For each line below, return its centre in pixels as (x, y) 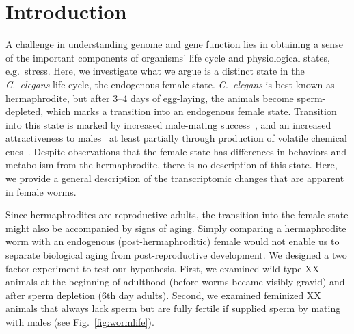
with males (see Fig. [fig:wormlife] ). (80, 322)
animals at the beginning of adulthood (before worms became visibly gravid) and (175, 282)
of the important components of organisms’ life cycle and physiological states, (168, 57)
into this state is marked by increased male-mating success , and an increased (168, 124)
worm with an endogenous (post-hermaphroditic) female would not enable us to (173, 241)
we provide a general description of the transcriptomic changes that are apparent (175, 178)
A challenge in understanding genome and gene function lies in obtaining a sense (174, 44)
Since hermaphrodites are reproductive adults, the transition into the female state (177, 215)
